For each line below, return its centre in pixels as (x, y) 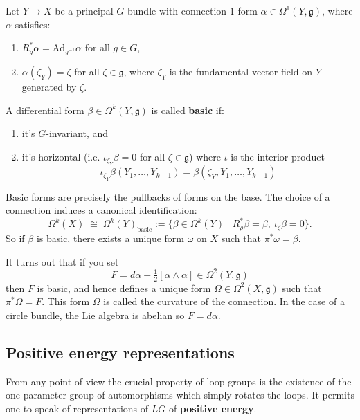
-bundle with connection (175, 10)
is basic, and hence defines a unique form (124, 287)
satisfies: (33, 24)
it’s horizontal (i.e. (61, 156)
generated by (49, 86)
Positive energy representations (120, 352)
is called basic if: (188, 110)
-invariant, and (77, 133)
